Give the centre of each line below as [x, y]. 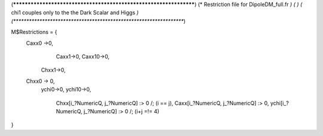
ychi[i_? [280, 103]
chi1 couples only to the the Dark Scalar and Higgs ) [75, 13]
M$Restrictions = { [34, 32]
